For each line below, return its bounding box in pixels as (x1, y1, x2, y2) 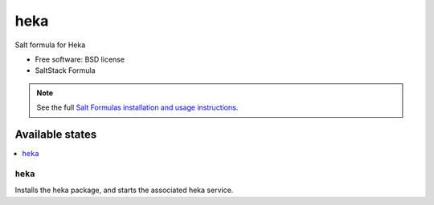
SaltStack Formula (35, 66, 96, 75)
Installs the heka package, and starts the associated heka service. (14, 185, 234, 195)
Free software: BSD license (35, 54, 125, 64)
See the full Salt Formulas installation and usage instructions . (36, 102, 239, 112)
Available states (14, 127, 97, 141)
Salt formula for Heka (14, 40, 86, 50)
